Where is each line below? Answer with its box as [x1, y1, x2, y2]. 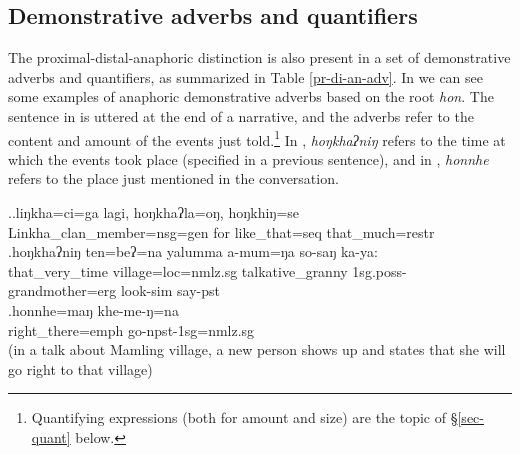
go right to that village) [8, 358, 153, 379]
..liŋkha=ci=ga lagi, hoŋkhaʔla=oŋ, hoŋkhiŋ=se [8, 202, 300, 223]
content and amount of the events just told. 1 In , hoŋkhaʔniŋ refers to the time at [8, 126, 506, 150]
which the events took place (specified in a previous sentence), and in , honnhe [8, 148, 489, 169]
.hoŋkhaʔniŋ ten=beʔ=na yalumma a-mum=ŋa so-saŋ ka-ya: [8, 241, 378, 262]
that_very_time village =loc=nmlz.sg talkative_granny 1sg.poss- [8, 260, 407, 281]
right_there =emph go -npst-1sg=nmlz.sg [8, 319, 255, 340]
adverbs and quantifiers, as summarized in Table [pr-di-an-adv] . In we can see [8, 66, 483, 87]
